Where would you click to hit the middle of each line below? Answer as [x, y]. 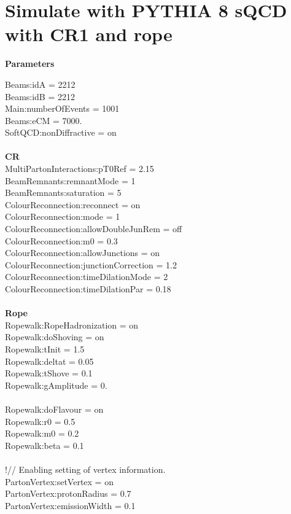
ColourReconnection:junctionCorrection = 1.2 [91, 264]
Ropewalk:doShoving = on [55, 337]
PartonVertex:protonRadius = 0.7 [68, 493]
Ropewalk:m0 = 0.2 [42, 433]
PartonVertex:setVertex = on [59, 481]
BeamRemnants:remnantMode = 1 [70, 180]
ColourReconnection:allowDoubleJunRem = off [94, 229]
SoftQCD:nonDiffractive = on [61, 132]
